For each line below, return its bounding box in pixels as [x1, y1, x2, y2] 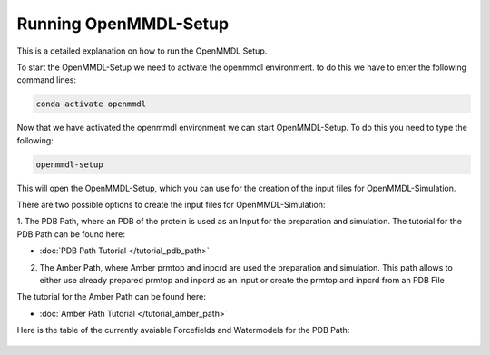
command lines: [16, 74, 77, 85]
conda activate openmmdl [35, 99, 147, 109]
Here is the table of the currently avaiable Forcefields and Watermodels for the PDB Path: [16, 325, 350, 336]
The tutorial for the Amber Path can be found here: [16, 291, 206, 302]
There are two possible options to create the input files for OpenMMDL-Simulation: [16, 200, 326, 211]
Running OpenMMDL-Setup [16, 14, 230, 34]
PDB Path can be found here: [16, 228, 126, 240]
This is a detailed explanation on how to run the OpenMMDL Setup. [16, 45, 268, 56]
